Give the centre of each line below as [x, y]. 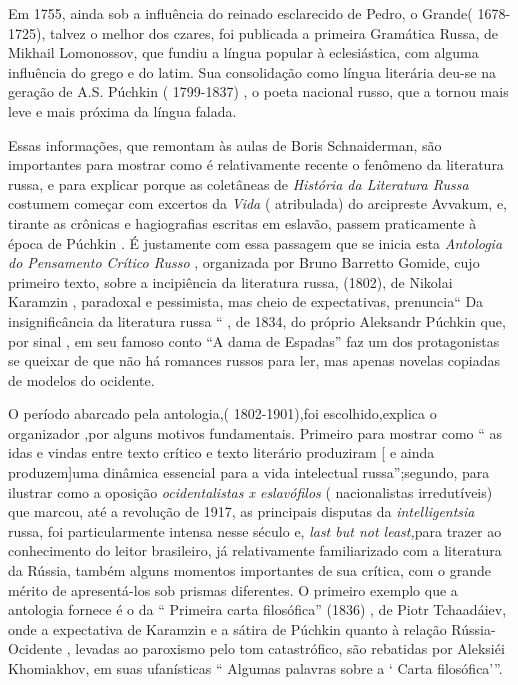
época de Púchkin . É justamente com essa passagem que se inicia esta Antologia [255, 242]
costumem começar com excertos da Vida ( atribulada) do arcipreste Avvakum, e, [258, 203]
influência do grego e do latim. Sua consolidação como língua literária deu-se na [252, 71]
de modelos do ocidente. [81, 379]
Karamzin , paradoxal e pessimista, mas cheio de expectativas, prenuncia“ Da [246, 301]
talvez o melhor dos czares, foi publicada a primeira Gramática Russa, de [273, 32]
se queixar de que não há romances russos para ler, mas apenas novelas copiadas [254, 360]
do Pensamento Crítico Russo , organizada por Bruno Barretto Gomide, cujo [244, 262]
